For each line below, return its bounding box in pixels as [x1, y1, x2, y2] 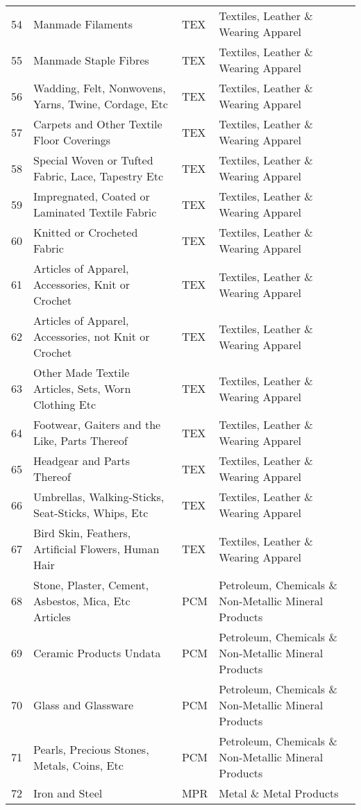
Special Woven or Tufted [33, 152, 153, 168]
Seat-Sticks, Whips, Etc [33, 505, 149, 521]
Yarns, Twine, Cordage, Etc [33, 96, 168, 112]
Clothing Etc [33, 396, 96, 412]
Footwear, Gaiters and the [33, 416, 161, 432]
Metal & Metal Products [219, 785, 339, 801]
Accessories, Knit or [33, 276, 131, 292]
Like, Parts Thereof [33, 432, 128, 448]
